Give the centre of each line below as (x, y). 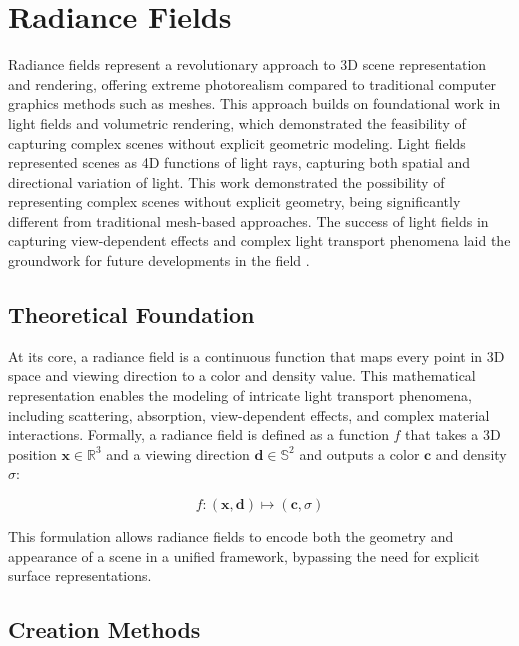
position (32, 453)
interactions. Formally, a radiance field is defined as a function (198, 434)
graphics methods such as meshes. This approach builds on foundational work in (254, 103)
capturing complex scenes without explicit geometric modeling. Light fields (237, 142)
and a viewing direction (178, 453)
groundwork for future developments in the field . (159, 260)
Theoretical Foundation (131, 314)
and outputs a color (359, 453)
